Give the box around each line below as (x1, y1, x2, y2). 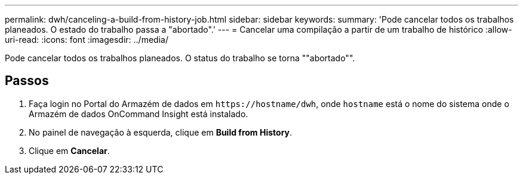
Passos (5, 73, 49, 89)
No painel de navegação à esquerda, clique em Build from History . (29, 127, 293, 137)
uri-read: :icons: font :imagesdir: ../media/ (5, 34, 168, 45)
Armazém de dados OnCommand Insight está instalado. (29, 108, 248, 119)
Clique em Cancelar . (29, 145, 110, 156)
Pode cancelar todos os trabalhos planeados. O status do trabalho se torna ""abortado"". (5, 53, 355, 63)
